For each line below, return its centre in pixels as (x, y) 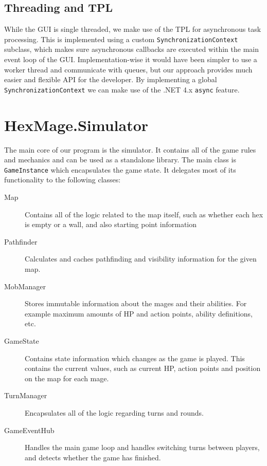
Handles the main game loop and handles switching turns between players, (142, 447)
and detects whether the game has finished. (93, 457)
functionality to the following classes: (63, 180)
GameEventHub (29, 430)
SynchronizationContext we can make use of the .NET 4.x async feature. (122, 89)
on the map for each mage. (67, 378)
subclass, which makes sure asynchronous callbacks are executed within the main (131, 49)
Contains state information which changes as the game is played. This (135, 358)
